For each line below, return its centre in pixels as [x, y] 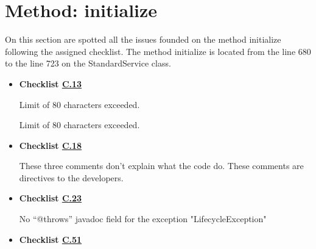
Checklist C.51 [51, 239]
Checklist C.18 [51, 145]
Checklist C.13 [51, 83]
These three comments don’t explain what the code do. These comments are [161, 166]
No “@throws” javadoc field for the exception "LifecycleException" [143, 219]
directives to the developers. [71, 177]
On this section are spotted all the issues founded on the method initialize [143, 39]
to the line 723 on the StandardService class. [88, 63]
